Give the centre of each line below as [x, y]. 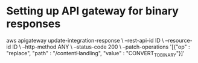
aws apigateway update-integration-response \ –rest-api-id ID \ [85, 40]
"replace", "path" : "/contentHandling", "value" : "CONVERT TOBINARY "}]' [95, 54]
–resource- [179, 40]
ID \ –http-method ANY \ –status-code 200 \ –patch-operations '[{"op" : [101, 47]
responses [34, 24]
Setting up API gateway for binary [93, 11]
